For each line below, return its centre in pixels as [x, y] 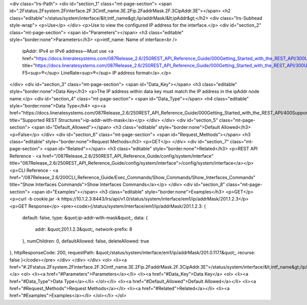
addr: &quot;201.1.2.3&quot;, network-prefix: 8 [84, 229]
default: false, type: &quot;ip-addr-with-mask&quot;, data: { [85, 217]
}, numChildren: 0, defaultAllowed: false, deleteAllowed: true [86, 241]
